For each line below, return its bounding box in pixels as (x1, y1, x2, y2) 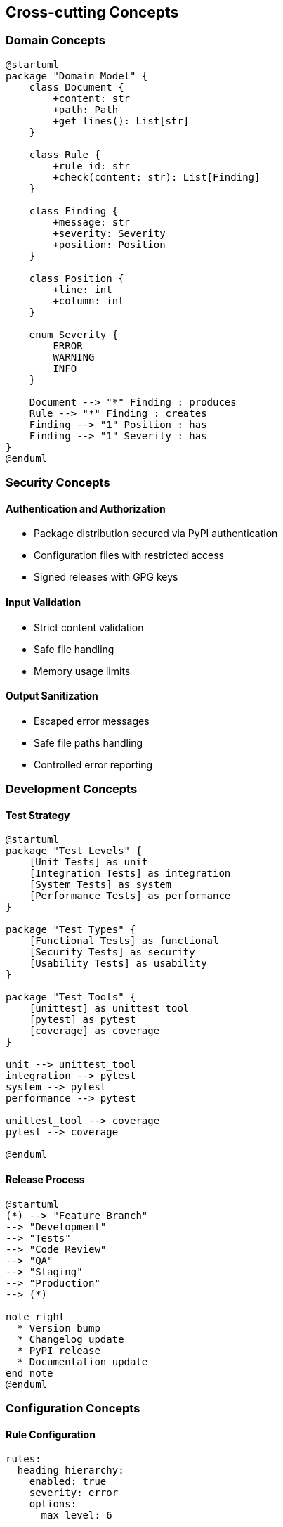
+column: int (53, 295, 124, 307)
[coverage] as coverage (29, 1025, 160, 1037)
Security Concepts (6, 475, 110, 490)
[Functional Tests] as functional (29, 935, 219, 947)
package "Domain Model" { (6, 70, 148, 82)
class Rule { (29, 148, 100, 160)
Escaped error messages (34, 714, 150, 727)
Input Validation (6, 596, 81, 608)
